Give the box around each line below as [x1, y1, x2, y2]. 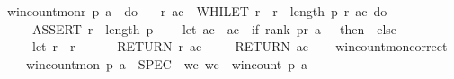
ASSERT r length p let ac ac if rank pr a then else [31, 19, 397, 38]
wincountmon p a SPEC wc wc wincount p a [25, 54, 308, 73]
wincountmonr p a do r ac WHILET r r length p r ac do [7, 2, 387, 20]
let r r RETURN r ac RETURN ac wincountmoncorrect [31, 37, 448, 56]
